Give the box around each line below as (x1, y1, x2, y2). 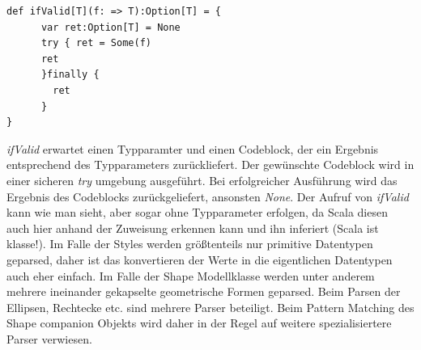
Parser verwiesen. (6, 330, 92, 347)
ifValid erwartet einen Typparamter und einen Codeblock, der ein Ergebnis (6, 140, 379, 157)
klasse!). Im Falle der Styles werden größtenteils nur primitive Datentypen (6, 235, 373, 252)
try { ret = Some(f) (40, 37, 151, 49)
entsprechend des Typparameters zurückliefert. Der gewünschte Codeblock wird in (6, 156, 415, 173)
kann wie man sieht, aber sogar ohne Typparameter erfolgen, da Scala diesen (6, 204, 388, 221)
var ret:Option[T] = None (40, 21, 181, 33)
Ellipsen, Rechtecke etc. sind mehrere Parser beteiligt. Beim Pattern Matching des (6, 298, 415, 315)
